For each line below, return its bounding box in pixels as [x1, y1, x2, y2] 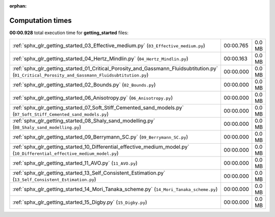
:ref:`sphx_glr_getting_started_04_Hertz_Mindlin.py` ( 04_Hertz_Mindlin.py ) [12, 55, 188, 62]
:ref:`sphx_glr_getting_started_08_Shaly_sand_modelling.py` [12, 117, 155, 124]
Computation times [9, 16, 72, 25]
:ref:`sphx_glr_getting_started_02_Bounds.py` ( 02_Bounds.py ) [12, 82, 156, 89]
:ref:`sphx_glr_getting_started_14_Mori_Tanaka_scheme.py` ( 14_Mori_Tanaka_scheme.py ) [12, 186, 218, 193]
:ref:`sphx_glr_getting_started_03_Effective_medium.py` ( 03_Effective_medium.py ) [12, 42, 206, 49]
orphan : [9, 3, 27, 9]
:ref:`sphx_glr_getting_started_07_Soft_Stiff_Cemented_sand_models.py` [12, 104, 184, 112]
